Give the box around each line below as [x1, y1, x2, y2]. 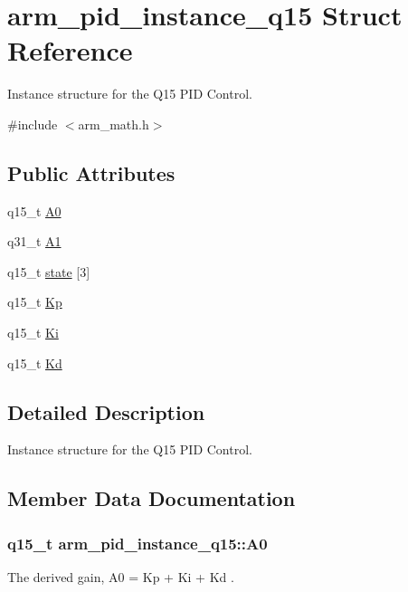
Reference [7, 32, 133, 69]
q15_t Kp [7, 292, 62, 311]
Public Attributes [7, 158, 176, 186]
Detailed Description [7, 397, 205, 425]
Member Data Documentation [7, 484, 296, 512]
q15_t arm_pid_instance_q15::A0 [7, 531, 268, 554]
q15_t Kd [7, 353, 62, 372]
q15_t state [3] [7, 262, 90, 281]
